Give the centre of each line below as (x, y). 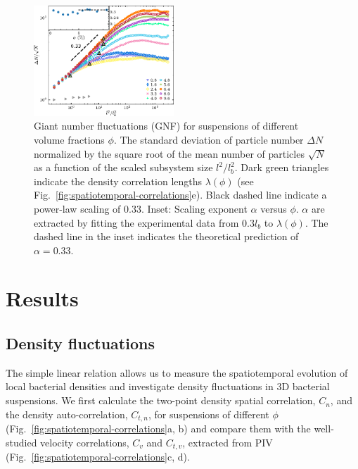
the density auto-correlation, (67, 414)
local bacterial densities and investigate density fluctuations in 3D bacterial (168, 386)
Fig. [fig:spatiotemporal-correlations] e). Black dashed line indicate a (180, 195)
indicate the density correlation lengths (118, 181)
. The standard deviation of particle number (209, 139)
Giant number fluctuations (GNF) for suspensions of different (166, 126)
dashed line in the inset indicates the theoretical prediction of (166, 236)
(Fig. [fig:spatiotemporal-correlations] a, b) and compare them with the (158, 429)
